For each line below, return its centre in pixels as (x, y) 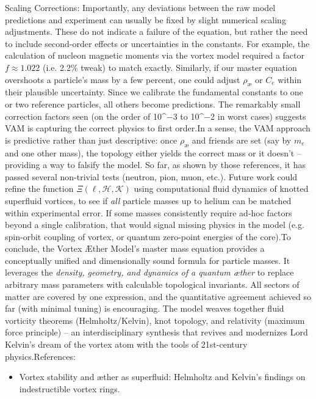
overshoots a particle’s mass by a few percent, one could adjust (123, 79)
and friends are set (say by (242, 140)
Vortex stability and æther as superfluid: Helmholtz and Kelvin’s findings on (162, 377)
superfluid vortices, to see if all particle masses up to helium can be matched (148, 200)
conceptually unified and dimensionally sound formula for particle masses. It (148, 260)
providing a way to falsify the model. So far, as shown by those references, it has (155, 165)
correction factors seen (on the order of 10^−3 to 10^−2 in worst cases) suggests (156, 116)
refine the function (39, 189)
